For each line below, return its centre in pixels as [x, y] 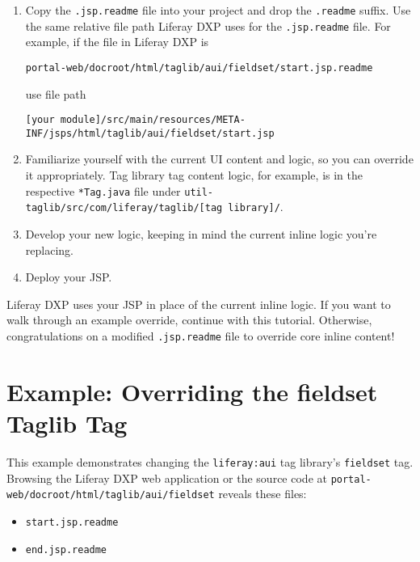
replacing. [49, 249]
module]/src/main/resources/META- [153, 120]
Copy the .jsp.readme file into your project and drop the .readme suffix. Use [218, 10]
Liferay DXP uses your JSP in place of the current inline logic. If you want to [199, 304]
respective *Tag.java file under [103, 190]
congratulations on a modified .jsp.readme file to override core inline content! [201, 335]
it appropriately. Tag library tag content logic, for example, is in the [194, 175]
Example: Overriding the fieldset [192, 391]
